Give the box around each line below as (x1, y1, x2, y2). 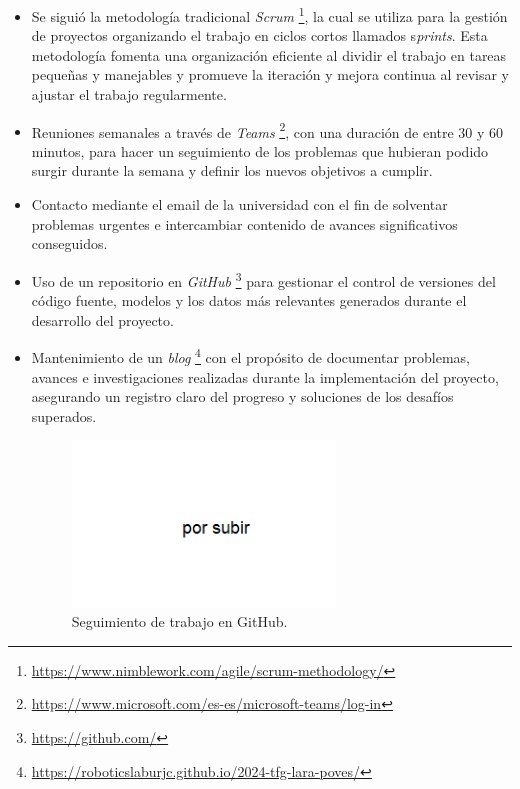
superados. (31, 405, 97, 426)
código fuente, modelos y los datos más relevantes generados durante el (31, 290, 467, 311)
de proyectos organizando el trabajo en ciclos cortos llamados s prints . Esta (31, 25, 488, 46)
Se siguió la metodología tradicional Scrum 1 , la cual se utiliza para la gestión (31, 3, 508, 26)
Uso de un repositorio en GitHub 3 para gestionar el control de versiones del (31, 267, 496, 291)
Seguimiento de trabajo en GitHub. (71, 611, 288, 632)
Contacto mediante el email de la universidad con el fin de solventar (31, 194, 448, 215)
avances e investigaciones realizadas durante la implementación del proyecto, (31, 366, 499, 387)
